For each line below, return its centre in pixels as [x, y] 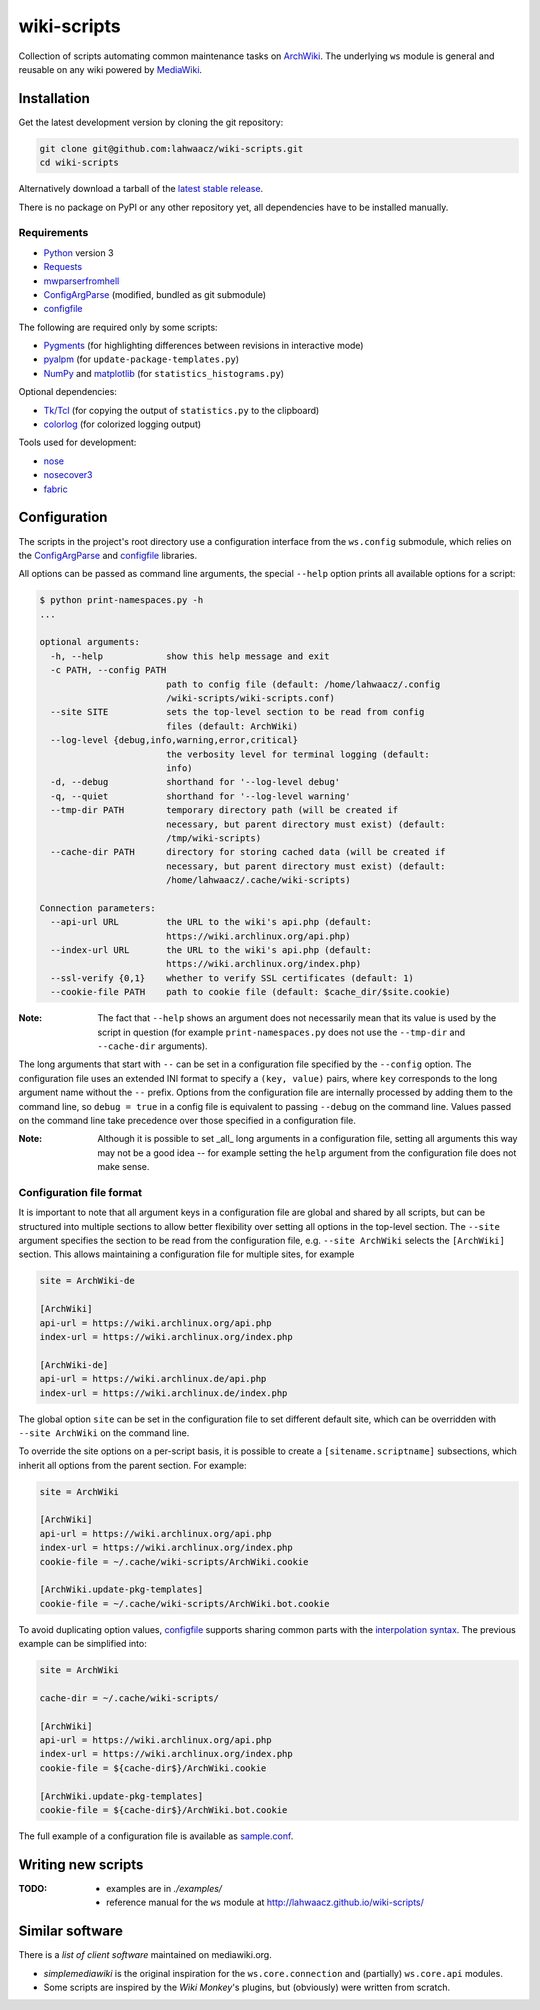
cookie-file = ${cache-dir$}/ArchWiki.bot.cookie [163, 1810]
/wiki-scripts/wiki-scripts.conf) [250, 698]
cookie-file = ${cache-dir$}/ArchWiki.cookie [153, 1768]
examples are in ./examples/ [164, 1888]
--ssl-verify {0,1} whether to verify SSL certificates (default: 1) [232, 978]
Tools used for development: [77, 442]
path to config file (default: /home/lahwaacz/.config [303, 684]
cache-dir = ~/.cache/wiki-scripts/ [129, 1698]
